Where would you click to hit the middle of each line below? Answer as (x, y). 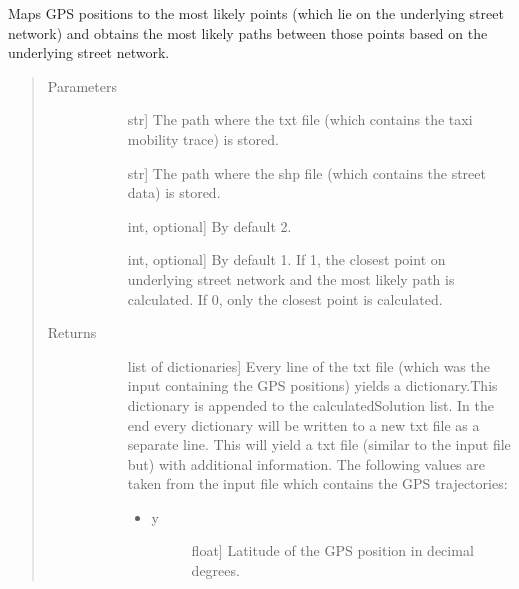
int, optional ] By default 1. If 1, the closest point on (286, 259)
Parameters (82, 85)
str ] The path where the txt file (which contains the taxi (300, 119)
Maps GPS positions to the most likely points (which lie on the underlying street (256, 13)
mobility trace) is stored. (203, 138)
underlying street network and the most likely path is (291, 278)
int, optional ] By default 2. (209, 225)
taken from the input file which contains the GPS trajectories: (317, 483)
